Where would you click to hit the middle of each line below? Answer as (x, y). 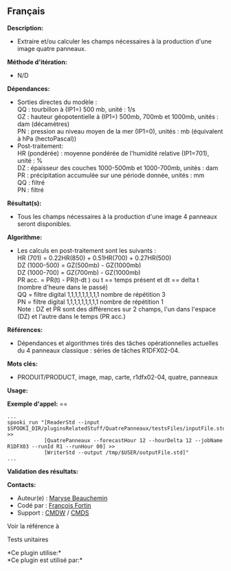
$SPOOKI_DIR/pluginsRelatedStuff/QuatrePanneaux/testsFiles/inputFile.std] (118, 428)
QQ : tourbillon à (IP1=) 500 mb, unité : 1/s (76, 109)
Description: (25, 28)
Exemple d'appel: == (37, 404)
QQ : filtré (31, 183)
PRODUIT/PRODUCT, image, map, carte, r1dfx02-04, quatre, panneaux (118, 377)
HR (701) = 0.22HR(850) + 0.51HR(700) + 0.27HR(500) (94, 258)
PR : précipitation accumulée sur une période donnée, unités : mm (111, 175)
